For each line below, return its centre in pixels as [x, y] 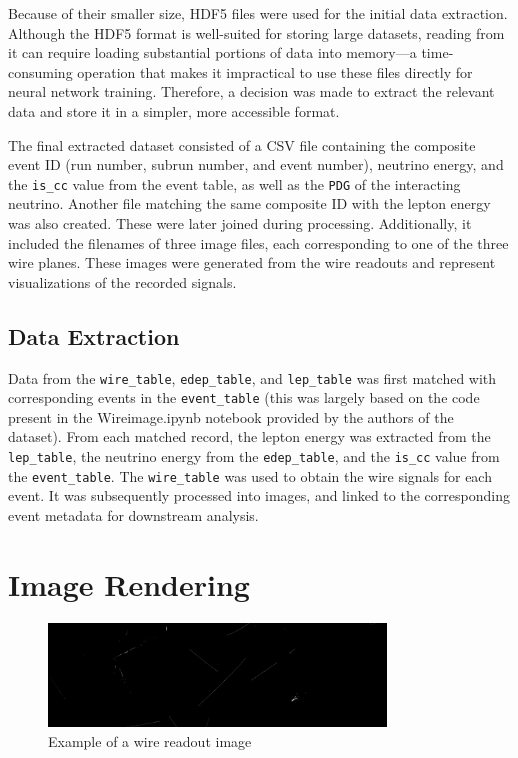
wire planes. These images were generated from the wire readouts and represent [252, 262]
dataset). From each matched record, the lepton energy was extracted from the [249, 436]
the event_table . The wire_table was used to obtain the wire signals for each [250, 475]
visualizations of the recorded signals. [122, 281]
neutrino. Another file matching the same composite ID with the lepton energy [249, 203]
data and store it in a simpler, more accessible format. [174, 110]
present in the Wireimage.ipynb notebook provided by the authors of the [231, 416]
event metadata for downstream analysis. [133, 514]
